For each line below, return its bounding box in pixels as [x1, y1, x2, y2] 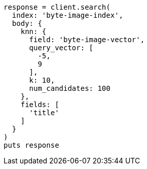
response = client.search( [4, 3, 111, 11]
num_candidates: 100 [29, 84, 111, 92]
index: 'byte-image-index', [12, 11, 124, 19]
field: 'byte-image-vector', [29, 36, 145, 44]
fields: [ [20, 100, 59, 109]
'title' [29, 109, 59, 117]
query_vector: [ [29, 44, 94, 52]
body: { [12, 19, 42, 27]
